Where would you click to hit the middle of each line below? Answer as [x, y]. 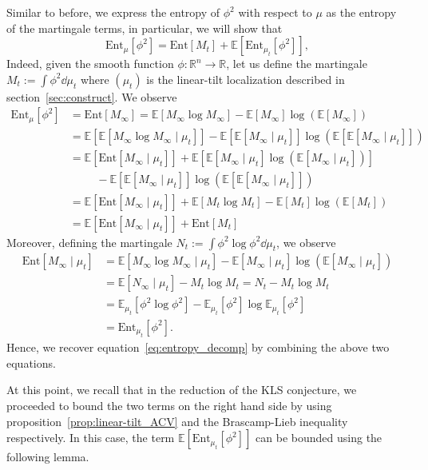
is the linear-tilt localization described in [246, 79]
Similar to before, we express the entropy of [113, 12]
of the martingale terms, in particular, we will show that [145, 28]
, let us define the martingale [297, 64]
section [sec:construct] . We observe [92, 96]
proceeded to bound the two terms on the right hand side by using [169, 406]
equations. [31, 362]
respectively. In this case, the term [91, 438]
